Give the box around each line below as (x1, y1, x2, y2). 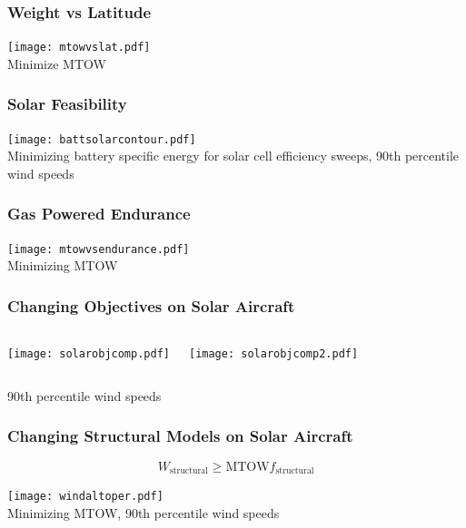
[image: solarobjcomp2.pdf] (188, 347, 359, 361)
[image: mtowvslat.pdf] (7, 41, 151, 54)
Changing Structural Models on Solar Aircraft (7, 425, 353, 447)
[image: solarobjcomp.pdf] (7, 347, 170, 361)
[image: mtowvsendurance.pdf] (7, 242, 190, 256)
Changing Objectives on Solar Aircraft (7, 294, 295, 317)
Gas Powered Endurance (7, 202, 191, 225)
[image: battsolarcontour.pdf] (7, 132, 196, 146)
